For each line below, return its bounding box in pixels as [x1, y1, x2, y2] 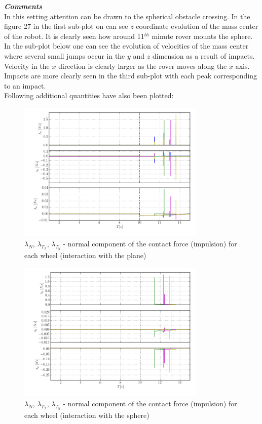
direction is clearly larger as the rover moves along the [58, 60, 227, 71]
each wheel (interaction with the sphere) [24, 409, 149, 420]
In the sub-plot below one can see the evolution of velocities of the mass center [4, 40, 249, 51]
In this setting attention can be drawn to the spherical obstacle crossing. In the [4, 11, 250, 21]
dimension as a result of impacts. [152, 50, 255, 61]
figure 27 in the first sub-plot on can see [4, 21, 128, 31]
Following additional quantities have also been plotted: [4, 90, 174, 101]
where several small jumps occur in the [4, 50, 125, 61]
